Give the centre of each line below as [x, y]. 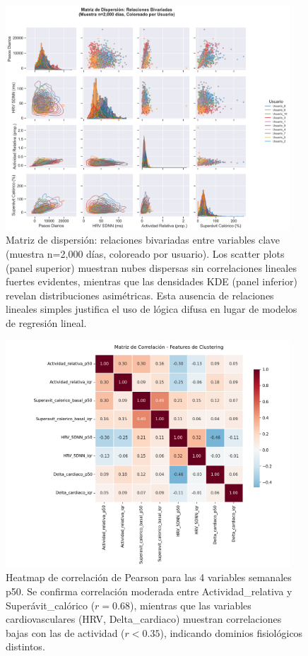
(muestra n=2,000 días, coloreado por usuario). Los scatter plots [145, 254]
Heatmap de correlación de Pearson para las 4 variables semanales [149, 577]
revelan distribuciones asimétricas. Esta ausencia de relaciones [140, 295]
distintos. [25, 646]
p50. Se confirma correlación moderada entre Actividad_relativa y [149, 591]
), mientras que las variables [191, 605]
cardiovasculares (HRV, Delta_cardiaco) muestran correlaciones [144, 619]
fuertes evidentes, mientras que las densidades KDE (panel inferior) [152, 281]
